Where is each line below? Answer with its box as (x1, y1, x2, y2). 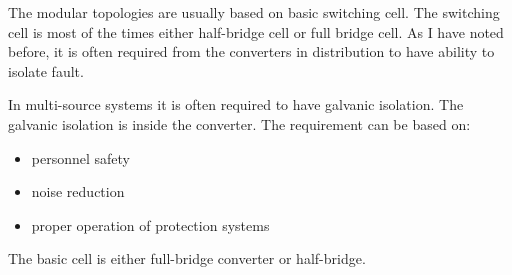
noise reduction (31, 181, 125, 202)
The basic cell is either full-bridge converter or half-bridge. (8, 248, 366, 269)
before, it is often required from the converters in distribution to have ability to (8, 41, 495, 62)
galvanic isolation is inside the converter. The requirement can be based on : (8, 113, 471, 134)
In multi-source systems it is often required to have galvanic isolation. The (8, 94, 464, 115)
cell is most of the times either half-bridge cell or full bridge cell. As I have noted (8, 21, 504, 42)
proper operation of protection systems (31, 214, 270, 235)
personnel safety (31, 147, 130, 168)
